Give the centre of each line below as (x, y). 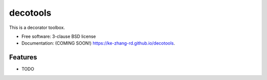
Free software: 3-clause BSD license (59, 36)
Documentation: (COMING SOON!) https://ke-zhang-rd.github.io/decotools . (98, 43)
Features (23, 57)
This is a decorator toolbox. (37, 27)
